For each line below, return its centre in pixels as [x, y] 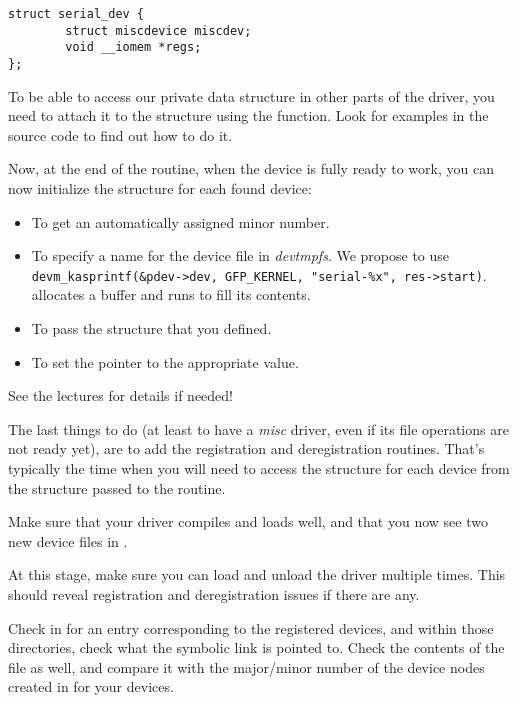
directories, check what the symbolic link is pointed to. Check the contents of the [256, 647]
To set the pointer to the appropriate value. [165, 361]
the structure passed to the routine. [117, 487]
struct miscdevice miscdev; [158, 30]
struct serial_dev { [76, 14]
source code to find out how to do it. [120, 134]
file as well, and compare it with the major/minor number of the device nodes [246, 666]
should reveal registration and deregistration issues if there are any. [214, 593]
